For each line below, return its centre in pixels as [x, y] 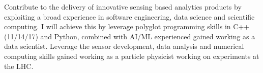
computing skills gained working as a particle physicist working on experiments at [132, 56]
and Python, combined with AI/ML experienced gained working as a [148, 36]
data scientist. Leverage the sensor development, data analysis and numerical [124, 46]
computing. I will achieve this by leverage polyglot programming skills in [118, 26]
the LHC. [19, 66]
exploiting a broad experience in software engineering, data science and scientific [129, 16]
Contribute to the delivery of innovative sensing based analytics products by [123, 7]
